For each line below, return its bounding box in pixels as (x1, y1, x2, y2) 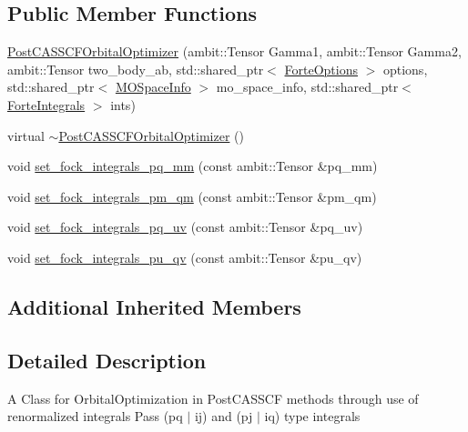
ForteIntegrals (7, 95, 86, 114)
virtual (7, 126, 45, 145)
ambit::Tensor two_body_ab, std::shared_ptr (7, 59, 264, 78)
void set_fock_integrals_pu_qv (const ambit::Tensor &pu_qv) (7, 247, 362, 266)
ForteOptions (284, 59, 358, 78)
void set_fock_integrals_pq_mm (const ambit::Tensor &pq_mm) (7, 156, 378, 176)
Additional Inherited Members (7, 292, 301, 320)
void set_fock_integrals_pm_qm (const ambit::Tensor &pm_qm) (7, 186, 377, 206)
